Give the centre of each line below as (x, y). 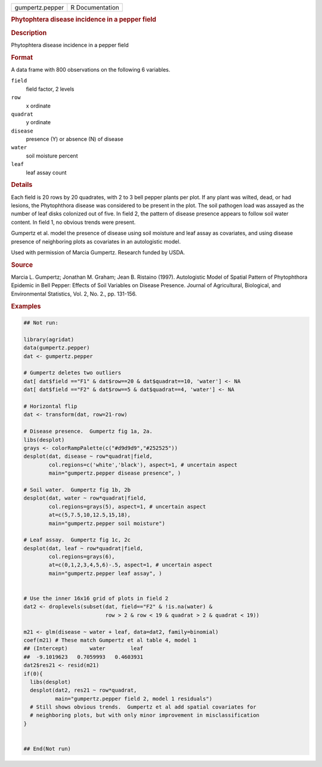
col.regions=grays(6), (82, 557)
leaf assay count (46, 173)
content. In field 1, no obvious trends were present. (73, 222)
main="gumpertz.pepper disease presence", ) (115, 473)
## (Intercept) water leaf (83, 649)
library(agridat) (49, 339)
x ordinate (38, 106)
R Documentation (95, 7)
